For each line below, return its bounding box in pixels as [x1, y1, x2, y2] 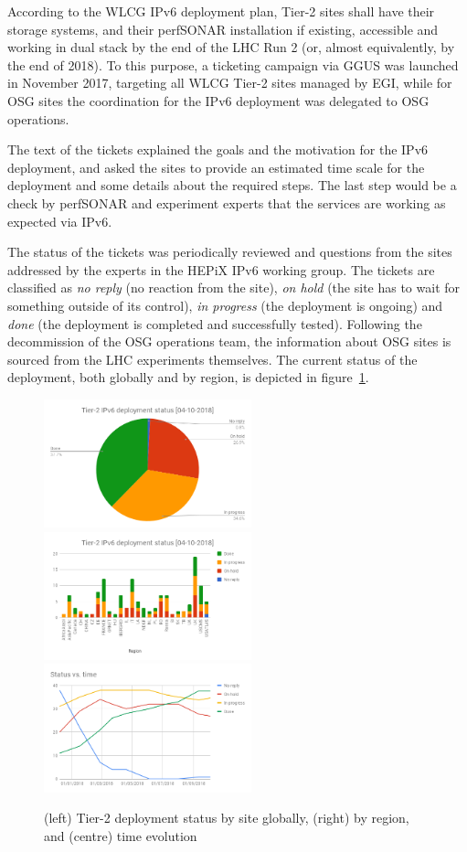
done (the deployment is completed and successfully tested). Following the [7, 314, 422, 333]
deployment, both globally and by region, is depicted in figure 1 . [7, 367, 369, 387]
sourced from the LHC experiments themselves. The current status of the [7, 349, 418, 368]
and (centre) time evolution [44, 825, 197, 845]
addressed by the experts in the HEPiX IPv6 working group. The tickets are [7, 260, 435, 279]
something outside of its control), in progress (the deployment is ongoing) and [7, 295, 443, 314]
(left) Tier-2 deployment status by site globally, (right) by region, [44, 808, 409, 827]
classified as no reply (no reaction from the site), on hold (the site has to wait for [7, 278, 461, 297]
